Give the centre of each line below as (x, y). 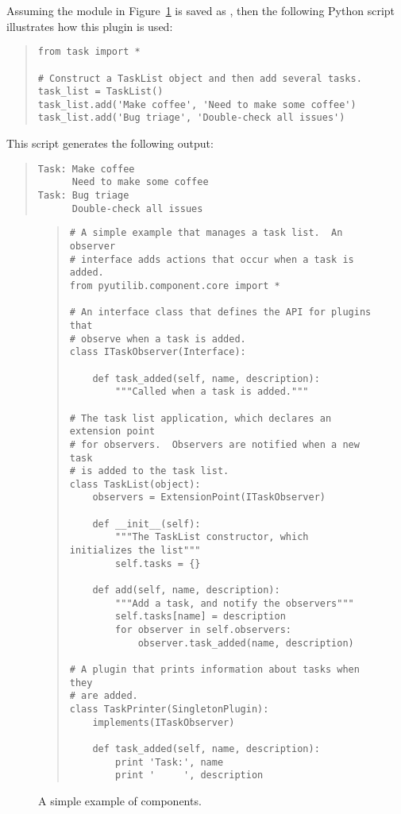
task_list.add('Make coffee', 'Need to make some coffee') (197, 104)
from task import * (89, 52)
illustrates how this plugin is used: (90, 26)
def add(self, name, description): (186, 590)
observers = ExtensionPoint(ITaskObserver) (209, 498)
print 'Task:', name (170, 762)
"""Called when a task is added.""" (212, 392)
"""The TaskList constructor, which (212, 537)
